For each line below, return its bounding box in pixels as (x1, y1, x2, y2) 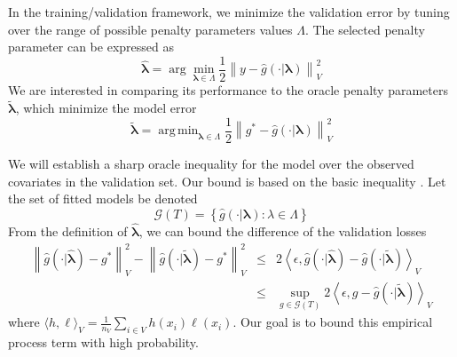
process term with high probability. (8, 332, 199, 351)
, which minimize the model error (15, 99, 197, 117)
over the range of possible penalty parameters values (8, 20, 293, 38)
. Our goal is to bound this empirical (232, 313, 433, 331)
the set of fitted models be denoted (8, 189, 198, 208)
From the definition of (8, 221, 128, 240)
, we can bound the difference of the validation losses (138, 221, 427, 240)
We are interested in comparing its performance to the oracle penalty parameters (8, 81, 448, 99)
